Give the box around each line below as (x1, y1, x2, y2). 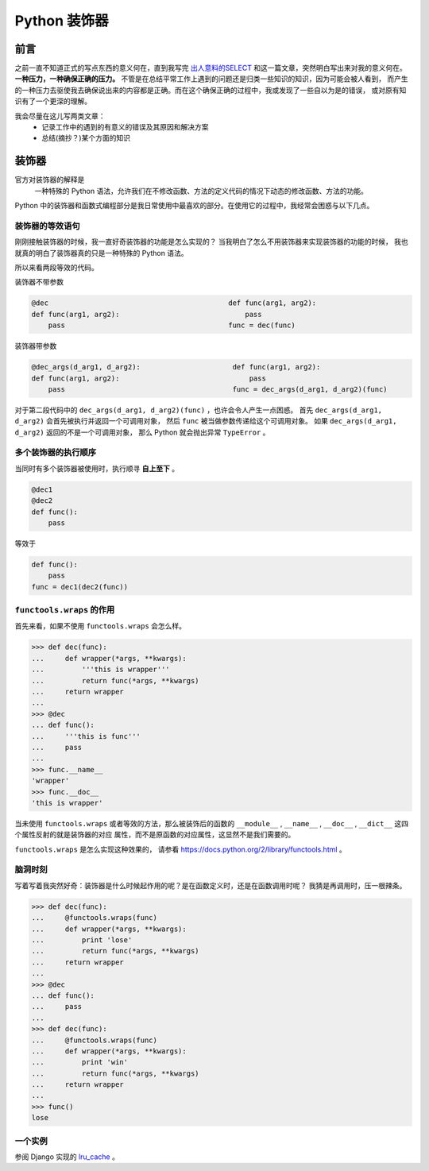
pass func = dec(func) (48, 321, 296, 330)
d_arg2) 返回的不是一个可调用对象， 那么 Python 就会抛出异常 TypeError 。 (14, 427, 270, 437)
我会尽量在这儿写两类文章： (14, 111, 106, 121)
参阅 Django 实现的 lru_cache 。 (14, 1152, 119, 1161)
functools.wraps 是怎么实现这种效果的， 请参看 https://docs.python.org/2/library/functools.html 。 (14, 844, 347, 854)
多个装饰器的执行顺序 (14, 447, 97, 458)
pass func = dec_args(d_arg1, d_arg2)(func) (48, 385, 388, 393)
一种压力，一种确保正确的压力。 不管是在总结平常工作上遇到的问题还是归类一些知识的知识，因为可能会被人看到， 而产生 (14, 74, 408, 83)
